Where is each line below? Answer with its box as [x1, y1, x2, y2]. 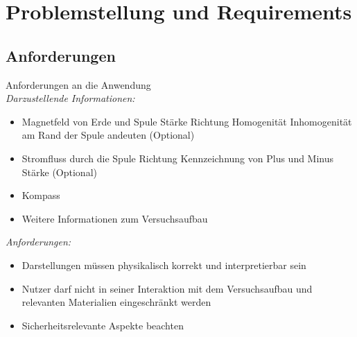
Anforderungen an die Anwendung [6, 77, 151, 92]
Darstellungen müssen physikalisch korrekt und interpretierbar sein [21, 257, 306, 272]
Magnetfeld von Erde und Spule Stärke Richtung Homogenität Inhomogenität [21, 114, 352, 128]
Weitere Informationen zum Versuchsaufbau [21, 211, 208, 225]
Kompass [21, 188, 60, 202]
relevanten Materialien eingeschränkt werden [21, 295, 211, 309]
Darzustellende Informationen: [6, 91, 135, 105]
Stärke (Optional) [21, 164, 97, 179]
